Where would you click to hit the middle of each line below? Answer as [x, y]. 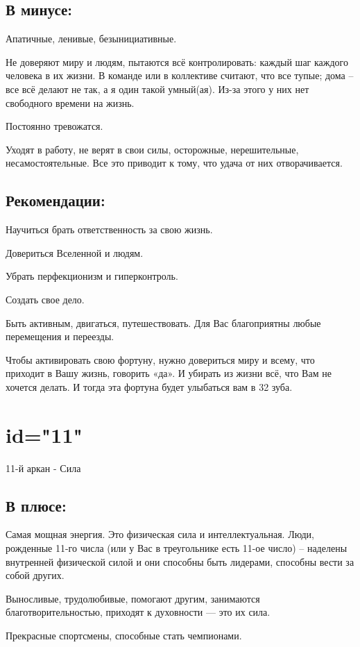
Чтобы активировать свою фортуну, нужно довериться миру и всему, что [160, 359]
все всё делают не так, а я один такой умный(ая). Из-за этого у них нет [157, 89]
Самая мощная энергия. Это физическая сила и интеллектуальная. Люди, [160, 534]
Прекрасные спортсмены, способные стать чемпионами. [124, 635]
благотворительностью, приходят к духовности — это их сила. [138, 612]
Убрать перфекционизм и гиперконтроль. [92, 276]
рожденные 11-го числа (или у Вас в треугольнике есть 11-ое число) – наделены [177, 548]
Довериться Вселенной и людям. [75, 252]
